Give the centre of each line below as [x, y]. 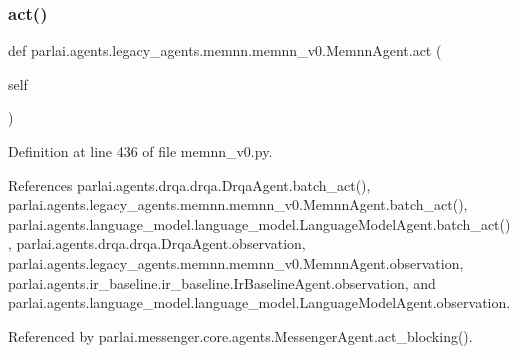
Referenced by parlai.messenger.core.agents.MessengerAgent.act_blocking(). [240, 335]
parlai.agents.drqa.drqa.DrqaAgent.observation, [161, 243]
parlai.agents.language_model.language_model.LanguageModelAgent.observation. [259, 302]
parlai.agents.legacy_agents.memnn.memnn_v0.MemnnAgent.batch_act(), [238, 204]
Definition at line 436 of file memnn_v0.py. [140, 151]
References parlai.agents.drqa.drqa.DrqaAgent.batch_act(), [189, 184]
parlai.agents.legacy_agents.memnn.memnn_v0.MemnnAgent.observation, [236, 262]
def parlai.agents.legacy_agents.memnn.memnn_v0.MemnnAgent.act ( [225, 50]
